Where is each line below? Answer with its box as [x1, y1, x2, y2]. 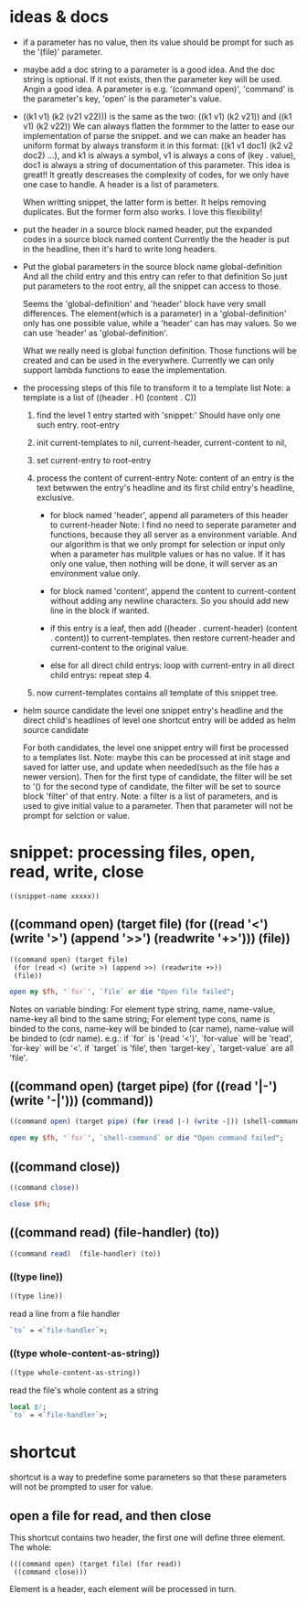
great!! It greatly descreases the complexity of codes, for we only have [22, 169, 290, 180]
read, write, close [9, 862, 144, 883]
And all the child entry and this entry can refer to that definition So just [22, 271, 288, 281]
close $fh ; [9, 1199, 51, 1208]
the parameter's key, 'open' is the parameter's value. [22, 93, 222, 104]
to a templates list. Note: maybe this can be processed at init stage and [22, 751, 291, 762]
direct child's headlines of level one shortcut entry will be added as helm [22, 715, 297, 726]
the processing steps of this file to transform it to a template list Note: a [22, 382, 291, 393]
